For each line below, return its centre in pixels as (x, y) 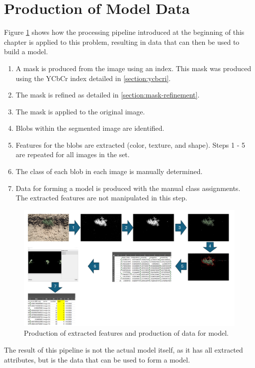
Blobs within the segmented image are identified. (90, 128)
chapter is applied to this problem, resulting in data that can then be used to (122, 42)
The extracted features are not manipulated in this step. (101, 198)
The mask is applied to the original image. (80, 111)
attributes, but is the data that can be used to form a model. (97, 359)
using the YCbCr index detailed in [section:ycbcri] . (93, 78)
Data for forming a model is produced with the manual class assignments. (128, 188)
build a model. (26, 51)
